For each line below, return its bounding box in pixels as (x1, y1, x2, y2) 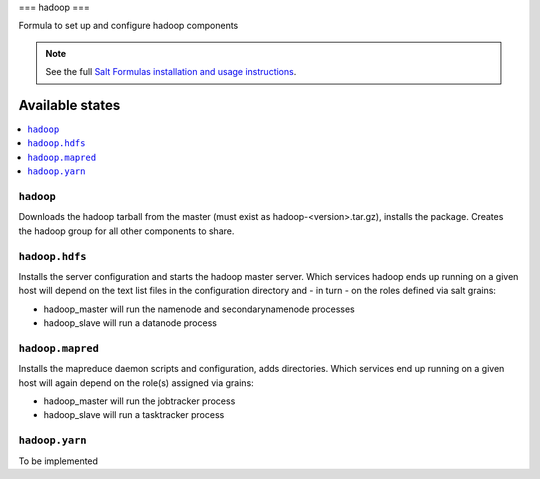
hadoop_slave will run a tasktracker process (43, 409, 225, 421)
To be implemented (18, 455, 99, 467)
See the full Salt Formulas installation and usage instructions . (45, 66, 297, 78)
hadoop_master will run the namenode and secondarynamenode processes (43, 303, 355, 315)
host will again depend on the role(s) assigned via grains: (18, 376, 254, 389)
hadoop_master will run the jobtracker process (43, 395, 236, 407)
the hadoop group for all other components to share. (18, 225, 235, 237)
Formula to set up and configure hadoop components (18, 20, 239, 32)
